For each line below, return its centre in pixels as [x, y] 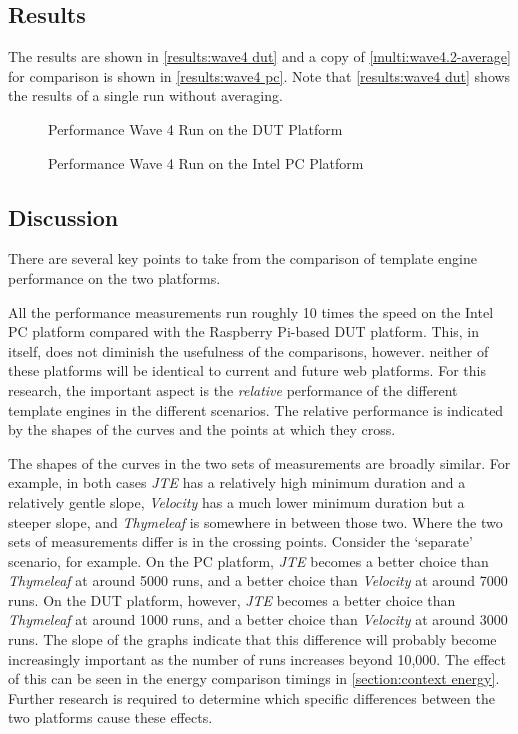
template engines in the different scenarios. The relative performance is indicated [256, 409]
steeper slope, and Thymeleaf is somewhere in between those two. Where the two [255, 521]
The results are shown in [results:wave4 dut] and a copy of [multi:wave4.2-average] [259, 56]
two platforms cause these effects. [110, 717]
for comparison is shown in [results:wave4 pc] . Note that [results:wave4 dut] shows [259, 75]
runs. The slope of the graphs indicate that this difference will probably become [252, 639]
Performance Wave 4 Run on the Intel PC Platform [206, 162]
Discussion [63, 216]
